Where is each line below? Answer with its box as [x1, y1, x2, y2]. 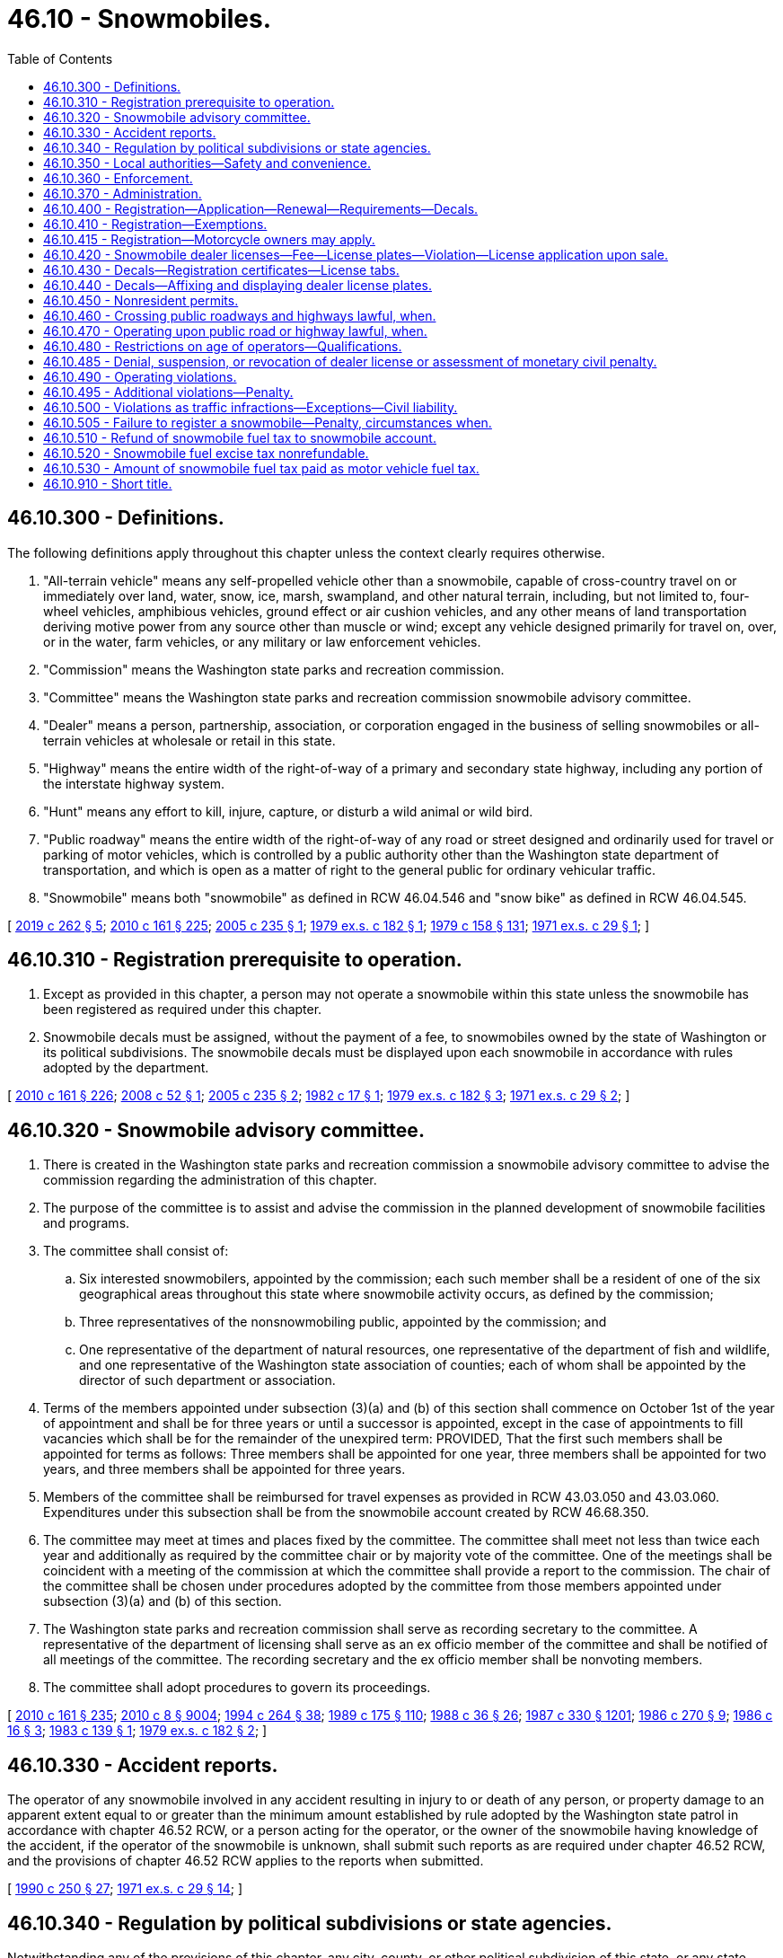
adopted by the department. [43, 1060, 209, 1076]
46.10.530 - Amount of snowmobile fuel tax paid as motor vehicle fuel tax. [43, 460, 479, 476]
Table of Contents [7, 50, 113, 66]
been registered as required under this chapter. [43, 1001, 322, 1018]
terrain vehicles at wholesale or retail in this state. [43, 732, 336, 748]
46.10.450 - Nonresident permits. [43, 292, 239, 308]
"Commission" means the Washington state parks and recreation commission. [43, 661, 505, 677]
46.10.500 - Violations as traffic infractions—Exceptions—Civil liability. [43, 399, 458, 415]
